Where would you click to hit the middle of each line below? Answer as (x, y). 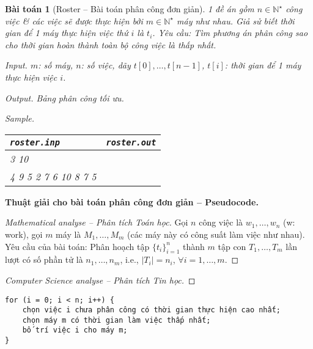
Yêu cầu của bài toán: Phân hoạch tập (77, 246)
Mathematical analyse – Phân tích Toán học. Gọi (97, 222)
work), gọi (24, 234)
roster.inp (35, 142)
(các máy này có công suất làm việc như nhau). (216, 234)
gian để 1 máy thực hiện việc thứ (67, 33)
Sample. (20, 118)
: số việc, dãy (106, 65)
